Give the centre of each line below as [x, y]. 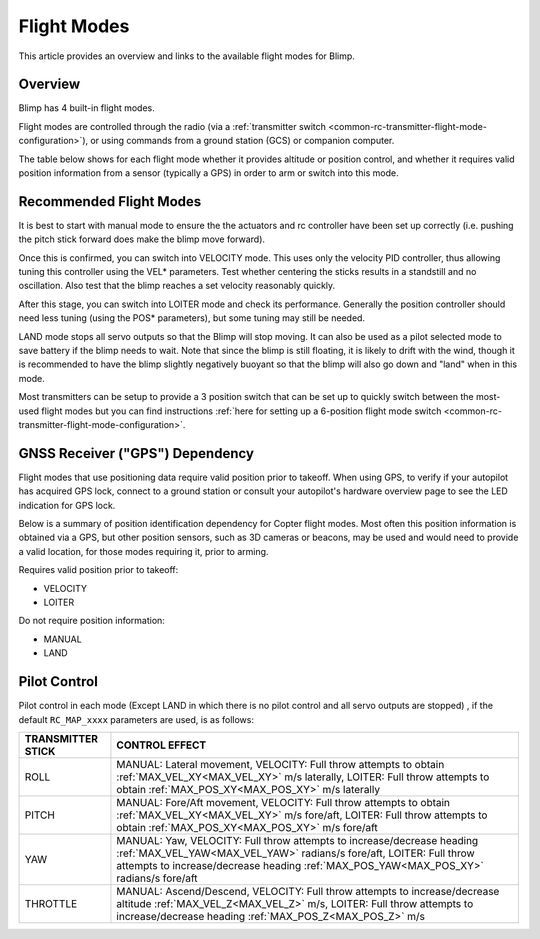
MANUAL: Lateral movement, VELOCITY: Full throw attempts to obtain [280, 764]
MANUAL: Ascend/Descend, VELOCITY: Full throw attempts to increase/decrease [308, 891]
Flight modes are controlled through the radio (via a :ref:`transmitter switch [172, 126]
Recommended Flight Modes [110, 201]
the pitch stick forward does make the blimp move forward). [141, 239]
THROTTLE [51, 903]
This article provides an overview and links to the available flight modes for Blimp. [186, 56]
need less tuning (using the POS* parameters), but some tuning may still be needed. [191, 318]
